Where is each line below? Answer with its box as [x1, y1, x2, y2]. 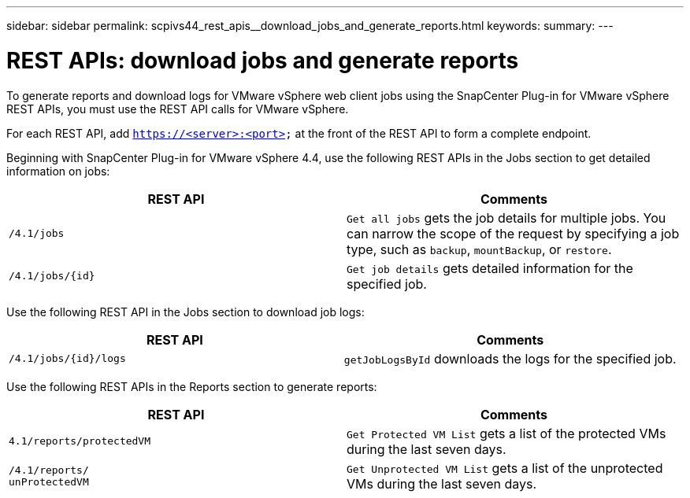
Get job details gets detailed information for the [347, 260, 633, 276]
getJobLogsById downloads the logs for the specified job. [343, 350, 677, 367]
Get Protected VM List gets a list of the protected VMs [347, 425, 666, 441]
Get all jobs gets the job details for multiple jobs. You [347, 209, 666, 226]
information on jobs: [6, 164, 110, 178]
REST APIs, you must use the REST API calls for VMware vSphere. [6, 101, 349, 116]
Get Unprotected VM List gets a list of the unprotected [347, 459, 663, 476]
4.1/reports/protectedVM [9, 435, 151, 447]
